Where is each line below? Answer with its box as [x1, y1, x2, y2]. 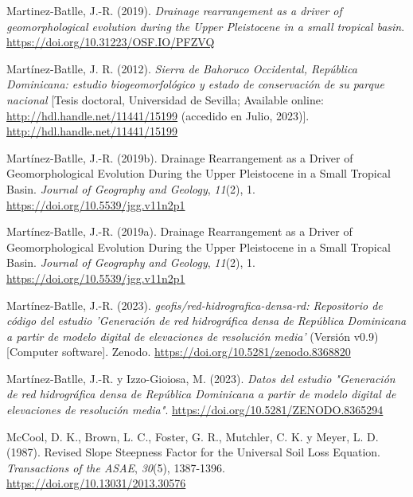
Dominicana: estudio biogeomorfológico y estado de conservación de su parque [6, 76, 384, 92]
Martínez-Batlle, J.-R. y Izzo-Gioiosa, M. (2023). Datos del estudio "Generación [6, 370, 395, 386]
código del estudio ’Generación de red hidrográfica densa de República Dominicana [6, 312, 407, 329]
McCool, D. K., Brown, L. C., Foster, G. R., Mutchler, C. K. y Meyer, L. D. [6, 428, 379, 444]
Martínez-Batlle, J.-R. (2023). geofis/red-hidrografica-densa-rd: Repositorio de [6, 296, 383, 313]
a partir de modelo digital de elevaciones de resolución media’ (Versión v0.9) [6, 327, 379, 344]
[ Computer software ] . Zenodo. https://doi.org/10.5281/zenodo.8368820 [6, 343, 351, 360]
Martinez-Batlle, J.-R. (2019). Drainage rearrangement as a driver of [6, 2, 342, 18]
